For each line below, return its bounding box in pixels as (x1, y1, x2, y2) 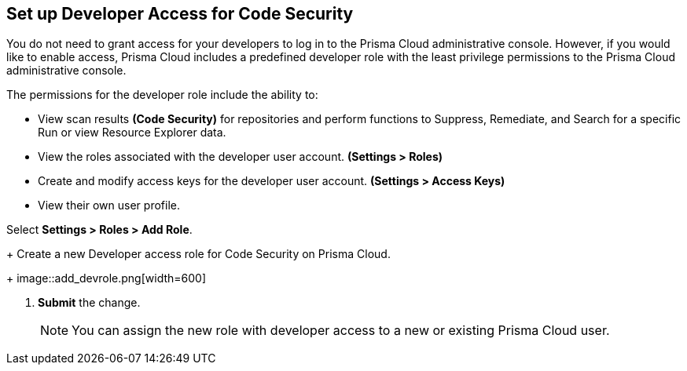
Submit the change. (38, 296, 141, 310)
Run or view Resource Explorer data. (38, 125, 226, 140)
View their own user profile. (38, 198, 180, 213)
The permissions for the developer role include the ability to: (6, 88, 318, 102)
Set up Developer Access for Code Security (6, 4, 354, 24)
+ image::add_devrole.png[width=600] (6, 271, 207, 286)
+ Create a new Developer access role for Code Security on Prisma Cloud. (6, 247, 391, 261)
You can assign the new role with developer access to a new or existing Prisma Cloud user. (72, 322, 610, 339)
